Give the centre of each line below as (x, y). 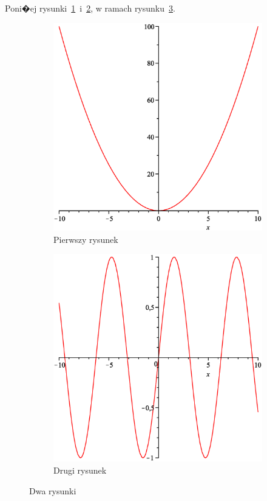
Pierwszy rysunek (86, 239)
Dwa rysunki (53, 490)
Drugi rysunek (80, 470)
